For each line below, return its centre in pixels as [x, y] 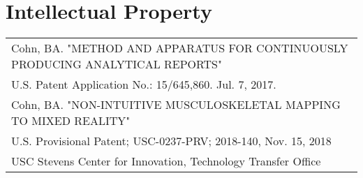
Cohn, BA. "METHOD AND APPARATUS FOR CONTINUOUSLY [180, 48]
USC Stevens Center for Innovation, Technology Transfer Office [166, 161]
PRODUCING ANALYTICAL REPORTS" [117, 64]
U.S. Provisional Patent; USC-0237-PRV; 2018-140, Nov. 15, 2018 [171, 141]
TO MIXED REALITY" [71, 121]
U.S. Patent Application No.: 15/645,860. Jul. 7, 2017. [144, 84]
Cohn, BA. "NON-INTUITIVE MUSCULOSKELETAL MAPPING [176, 105]
